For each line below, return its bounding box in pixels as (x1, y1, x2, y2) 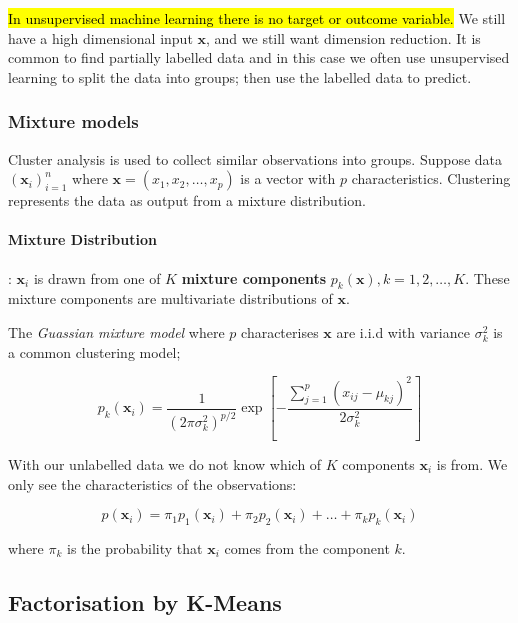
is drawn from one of (33, 267, 161, 288)
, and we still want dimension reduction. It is (206, 27, 481, 48)
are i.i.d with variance (336, 321, 470, 342)
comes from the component (224, 538, 390, 559)
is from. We (436, 454, 508, 475)
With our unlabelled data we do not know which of (8, 454, 322, 475)
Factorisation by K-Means (8, 587, 282, 617)
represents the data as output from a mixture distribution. (8, 190, 366, 211)
